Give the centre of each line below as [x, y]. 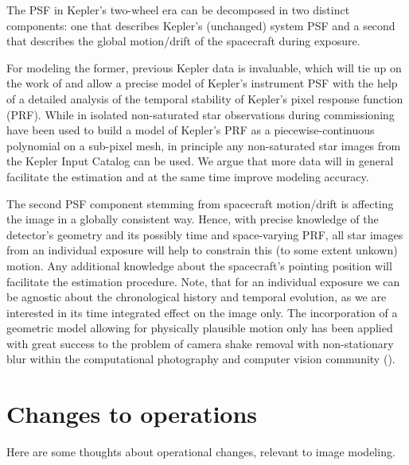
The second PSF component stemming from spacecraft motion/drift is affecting [200, 203]
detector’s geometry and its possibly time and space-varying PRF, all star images [205, 234]
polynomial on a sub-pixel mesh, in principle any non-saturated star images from [204, 145]
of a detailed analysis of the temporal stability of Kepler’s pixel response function [205, 98]
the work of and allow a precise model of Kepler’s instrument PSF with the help [202, 83]
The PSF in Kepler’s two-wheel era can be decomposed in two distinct [178, 10]
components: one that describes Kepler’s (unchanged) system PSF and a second [201, 25]
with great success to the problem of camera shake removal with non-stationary [200, 343]
